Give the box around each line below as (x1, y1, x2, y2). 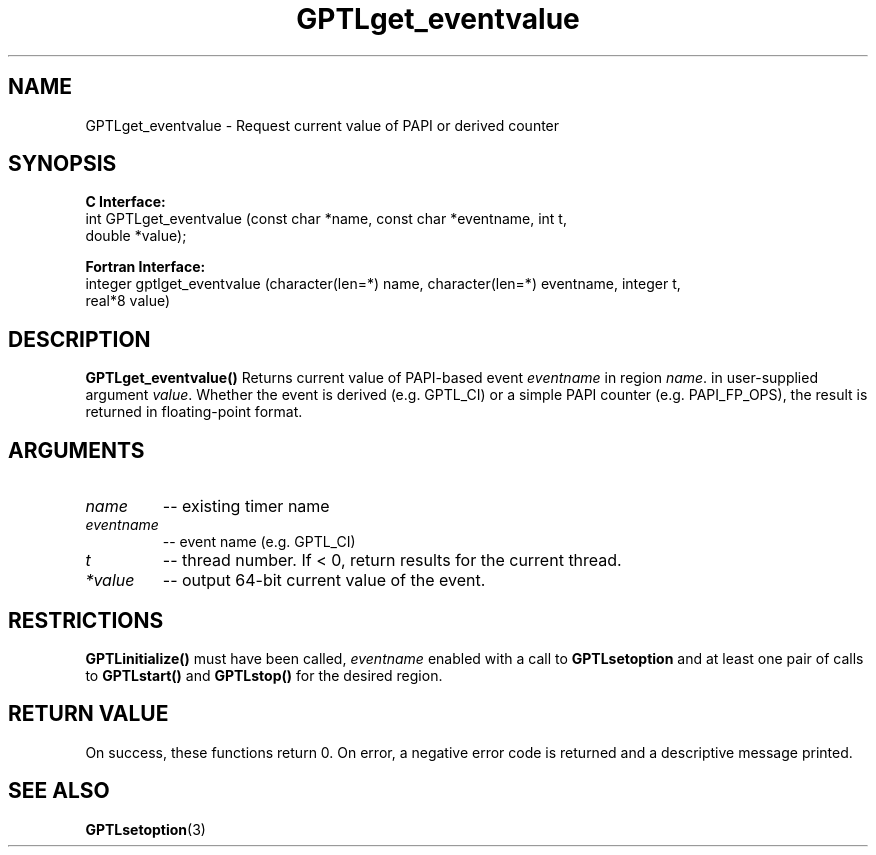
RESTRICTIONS (8, 607, 164, 633)
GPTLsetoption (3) (85, 820, 206, 838)
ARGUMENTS (8, 437, 145, 463)
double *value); (85, 227, 187, 245)
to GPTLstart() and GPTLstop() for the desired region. (85, 666, 443, 684)
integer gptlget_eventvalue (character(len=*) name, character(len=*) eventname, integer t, (85, 275, 681, 293)
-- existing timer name (162, 496, 330, 517)
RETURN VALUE (8, 701, 169, 727)
